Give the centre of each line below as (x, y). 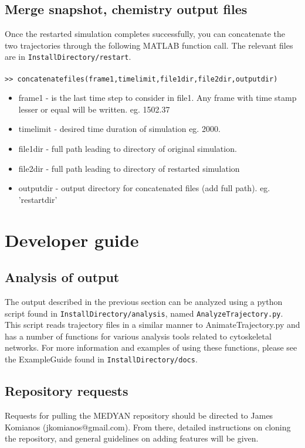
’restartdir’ (38, 199)
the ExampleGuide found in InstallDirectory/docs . (101, 359)
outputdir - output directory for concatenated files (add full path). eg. (144, 188)
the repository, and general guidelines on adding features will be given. (132, 438)
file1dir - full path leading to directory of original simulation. (128, 149)
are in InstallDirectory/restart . (68, 57)
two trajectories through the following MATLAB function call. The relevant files (149, 45)
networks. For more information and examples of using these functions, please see (151, 347)
